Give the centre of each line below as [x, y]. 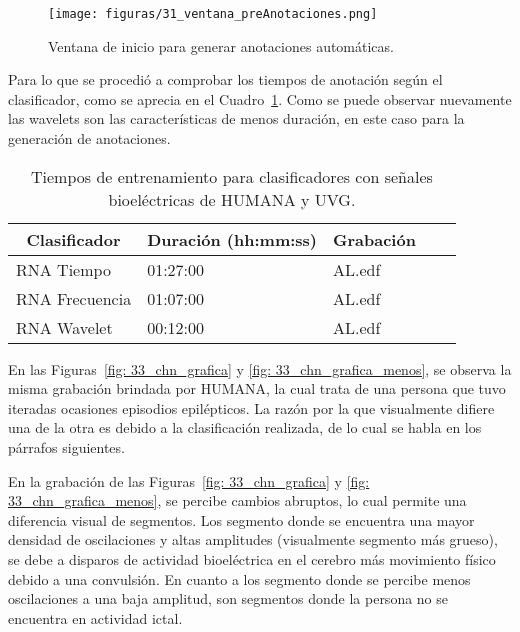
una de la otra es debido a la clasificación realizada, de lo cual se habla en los [245, 427]
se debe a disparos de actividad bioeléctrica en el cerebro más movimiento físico [252, 558]
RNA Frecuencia [74, 298]
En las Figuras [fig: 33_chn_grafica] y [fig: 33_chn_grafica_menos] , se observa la [260, 368]
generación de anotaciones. [89, 138]
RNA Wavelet [64, 327]
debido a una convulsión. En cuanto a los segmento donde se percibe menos [239, 578]
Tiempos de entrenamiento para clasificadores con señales [232, 176]
